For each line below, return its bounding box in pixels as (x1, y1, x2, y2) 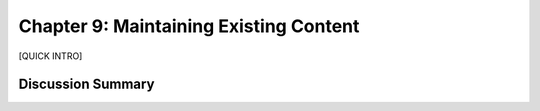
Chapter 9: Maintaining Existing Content (18, 15, 360, 37)
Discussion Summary (18, 76, 155, 93)
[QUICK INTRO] (18, 50, 83, 62)
